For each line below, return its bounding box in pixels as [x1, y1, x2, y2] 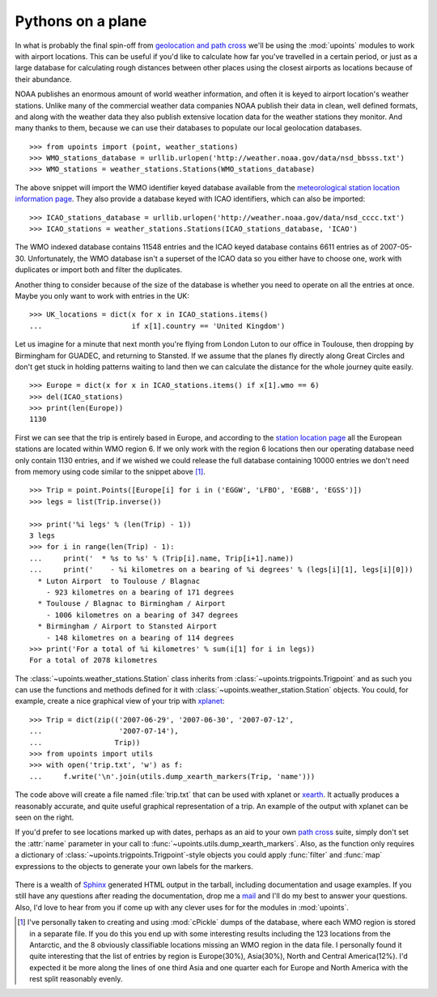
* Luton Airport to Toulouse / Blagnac [37, 576, 201, 586]
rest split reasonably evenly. [29, 974, 123, 984]
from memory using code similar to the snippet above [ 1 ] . [15, 467, 206, 477]
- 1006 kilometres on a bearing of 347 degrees [45, 610, 239, 620]
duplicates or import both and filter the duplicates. [15, 265, 182, 275]
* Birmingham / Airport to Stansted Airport [37, 622, 218, 631]
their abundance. [15, 74, 72, 84]
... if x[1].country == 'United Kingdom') [29, 321, 286, 330]
